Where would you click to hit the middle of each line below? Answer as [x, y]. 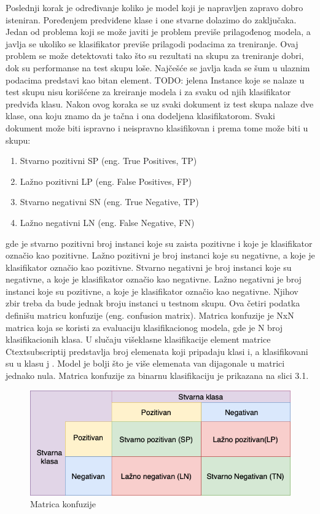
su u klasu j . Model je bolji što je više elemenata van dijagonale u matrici [145, 363]
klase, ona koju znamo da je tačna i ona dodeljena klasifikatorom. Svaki [140, 116]
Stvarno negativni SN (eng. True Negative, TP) [109, 202]
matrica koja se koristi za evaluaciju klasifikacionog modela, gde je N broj [144, 327]
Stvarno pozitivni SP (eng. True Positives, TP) [108, 161]
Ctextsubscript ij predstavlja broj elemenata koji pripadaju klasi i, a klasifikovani [157, 351]
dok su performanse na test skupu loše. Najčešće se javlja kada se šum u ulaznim [158, 67]
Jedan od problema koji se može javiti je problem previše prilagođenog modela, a [158, 32]
